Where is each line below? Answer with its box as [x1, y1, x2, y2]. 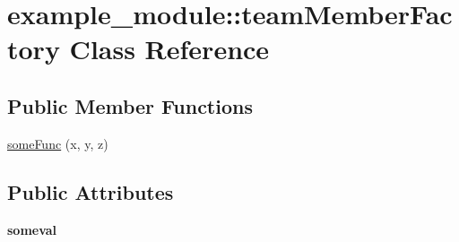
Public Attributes [7, 177, 174, 205]
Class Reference [69, 30, 270, 67]
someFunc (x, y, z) [7, 134, 108, 152]
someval [7, 220, 57, 238]
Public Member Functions [7, 91, 253, 119]
